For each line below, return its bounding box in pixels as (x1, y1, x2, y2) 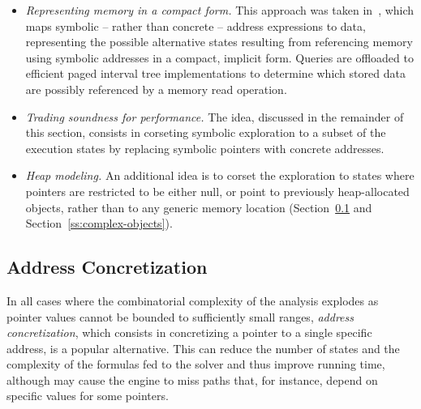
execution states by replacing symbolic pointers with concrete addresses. (25, 139, 384, 156)
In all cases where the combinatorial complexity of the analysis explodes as (6, 292, 379, 309)
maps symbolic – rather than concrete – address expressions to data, (25, 17, 366, 34)
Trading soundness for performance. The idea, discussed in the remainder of (25, 108, 404, 125)
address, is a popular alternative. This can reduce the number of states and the (6, 339, 400, 356)
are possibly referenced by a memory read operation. (25, 80, 287, 97)
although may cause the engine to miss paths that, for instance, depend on (6, 371, 378, 388)
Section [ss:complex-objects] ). (25, 215, 173, 232)
